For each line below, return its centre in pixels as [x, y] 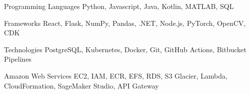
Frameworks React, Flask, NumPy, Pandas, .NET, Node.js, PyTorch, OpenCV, [125, 23]
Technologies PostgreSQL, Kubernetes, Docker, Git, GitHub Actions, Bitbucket [125, 49]
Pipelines [18, 59]
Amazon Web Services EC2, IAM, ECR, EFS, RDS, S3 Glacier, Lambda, [116, 75]
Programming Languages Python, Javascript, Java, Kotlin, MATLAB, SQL [119, 6]
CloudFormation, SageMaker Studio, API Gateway [81, 85]
